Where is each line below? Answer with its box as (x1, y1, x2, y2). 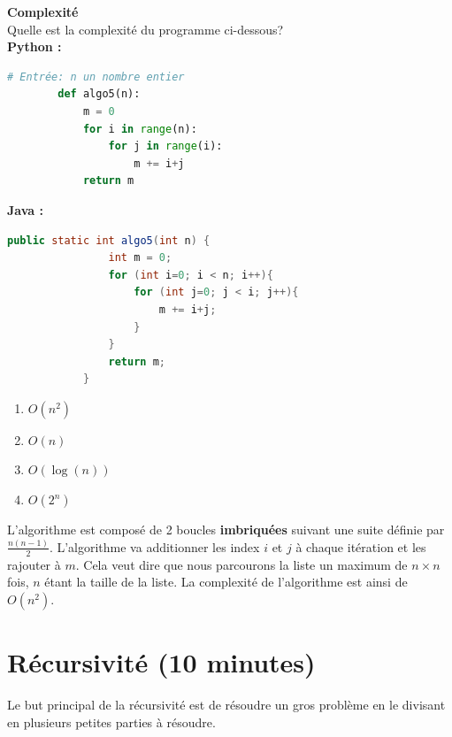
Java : (7, 200, 43, 219)
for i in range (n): (82, 122, 197, 135)
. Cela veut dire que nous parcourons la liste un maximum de (75, 555, 408, 573)
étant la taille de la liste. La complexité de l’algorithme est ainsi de (44, 572, 408, 591)
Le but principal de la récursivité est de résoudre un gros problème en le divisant (7, 695, 446, 714)
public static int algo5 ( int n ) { (7, 234, 211, 247)
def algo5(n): (57, 88, 141, 101)
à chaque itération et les (295, 537, 426, 556)
